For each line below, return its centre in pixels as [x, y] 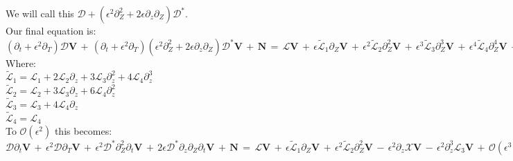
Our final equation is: [51, 30]
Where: [21, 63]
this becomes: [83, 131]
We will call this [40, 13]
